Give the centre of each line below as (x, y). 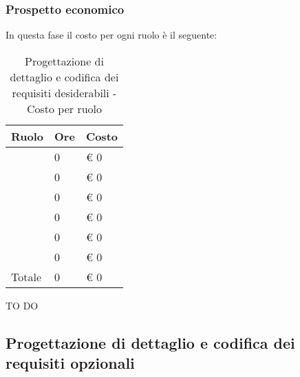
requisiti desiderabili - (64, 92)
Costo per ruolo (64, 108)
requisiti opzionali (70, 363)
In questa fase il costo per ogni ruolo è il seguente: (111, 35)
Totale (26, 276)
